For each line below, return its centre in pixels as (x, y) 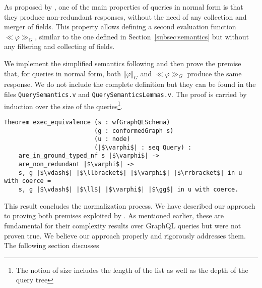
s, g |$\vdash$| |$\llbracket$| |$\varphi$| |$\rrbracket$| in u (130, 173)
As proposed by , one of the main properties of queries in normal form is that (124, 7)
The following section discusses (52, 245)
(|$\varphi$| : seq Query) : (143, 147)
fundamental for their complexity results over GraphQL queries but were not (123, 225)
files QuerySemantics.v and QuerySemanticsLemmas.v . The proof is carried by (125, 94)
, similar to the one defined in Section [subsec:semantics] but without (142, 36)
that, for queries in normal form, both (63, 73)
